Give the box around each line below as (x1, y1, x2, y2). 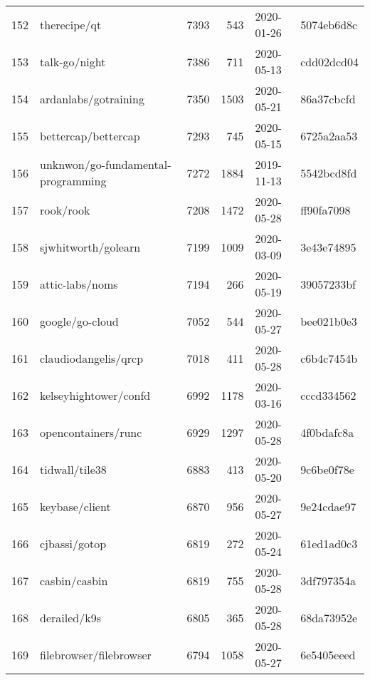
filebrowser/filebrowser (40, 646, 152, 663)
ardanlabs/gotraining (40, 90, 144, 107)
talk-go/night (40, 53, 106, 70)
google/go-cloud (40, 312, 119, 329)
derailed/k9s (40, 609, 101, 626)
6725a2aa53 (300, 127, 358, 144)
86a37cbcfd (300, 90, 356, 107)
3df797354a (300, 572, 356, 589)
